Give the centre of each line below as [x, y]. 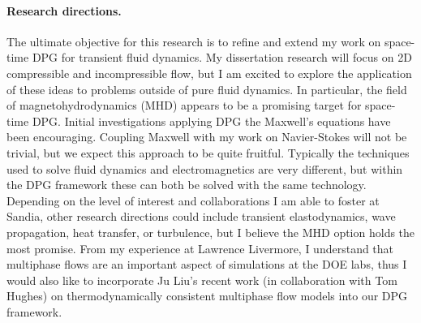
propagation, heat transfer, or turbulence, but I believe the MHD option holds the [211, 232]
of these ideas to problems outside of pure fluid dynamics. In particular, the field [207, 89]
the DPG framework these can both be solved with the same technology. [187, 185]
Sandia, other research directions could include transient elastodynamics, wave [201, 216]
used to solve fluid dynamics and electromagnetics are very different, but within [205, 168]
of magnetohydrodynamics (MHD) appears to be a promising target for [184, 105]
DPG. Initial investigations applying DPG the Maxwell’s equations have [211, 121]
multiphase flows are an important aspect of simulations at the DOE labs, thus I [207, 264]
